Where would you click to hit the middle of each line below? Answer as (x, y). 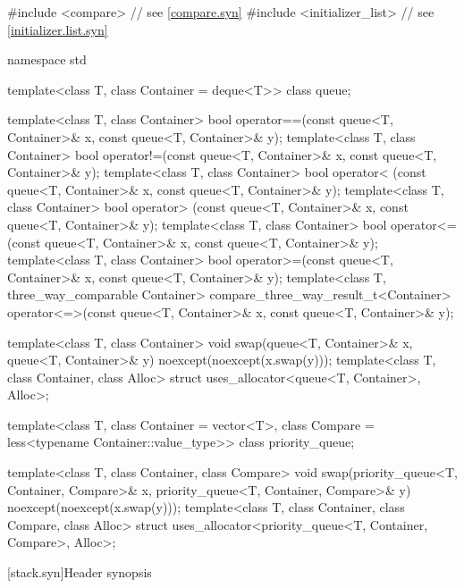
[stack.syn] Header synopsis (80, 572)
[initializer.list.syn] (58, 29)
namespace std (47, 59)
